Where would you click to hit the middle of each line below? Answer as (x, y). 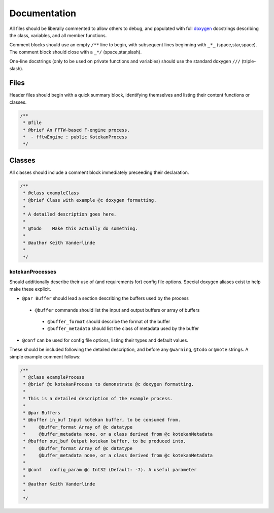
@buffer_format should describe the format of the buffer (109, 322)
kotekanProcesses (33, 272)
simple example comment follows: (45, 356)
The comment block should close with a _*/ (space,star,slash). (76, 52)
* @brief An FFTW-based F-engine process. (77, 130)
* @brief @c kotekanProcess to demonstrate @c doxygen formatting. (109, 384)
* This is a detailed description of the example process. (98, 399)
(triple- (249, 62)
